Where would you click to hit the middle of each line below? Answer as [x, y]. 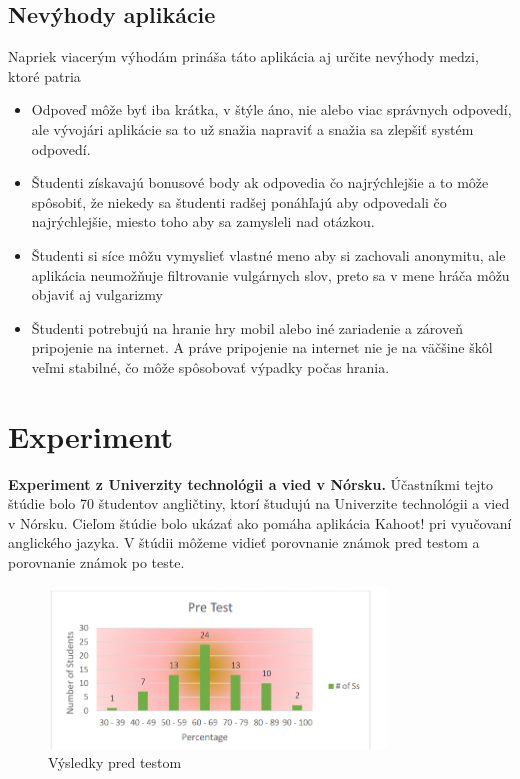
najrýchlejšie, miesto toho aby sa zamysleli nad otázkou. [203, 221]
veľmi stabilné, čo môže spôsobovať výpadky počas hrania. [210, 366]
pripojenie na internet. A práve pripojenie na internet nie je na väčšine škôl [262, 347]
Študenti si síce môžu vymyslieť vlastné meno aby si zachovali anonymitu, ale [268, 254]
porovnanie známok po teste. [96, 562]
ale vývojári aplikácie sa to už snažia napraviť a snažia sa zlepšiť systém [252, 128]
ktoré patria [44, 75]
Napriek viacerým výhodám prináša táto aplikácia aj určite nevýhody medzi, [243, 56]
